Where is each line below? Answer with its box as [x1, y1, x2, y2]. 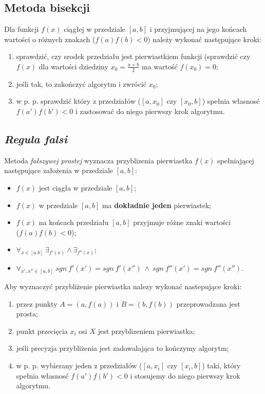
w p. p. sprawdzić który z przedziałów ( [16, 96, 141, 106]
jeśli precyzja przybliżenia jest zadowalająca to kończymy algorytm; [16, 343, 229, 353]
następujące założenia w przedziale [4, 165, 113, 176]
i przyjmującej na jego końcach [149, 24, 247, 34]
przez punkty [16, 298, 58, 309]
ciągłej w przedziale [64, 24, 126, 34]
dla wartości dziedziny [39, 61, 108, 71]
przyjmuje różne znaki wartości [133, 217, 231, 228]
